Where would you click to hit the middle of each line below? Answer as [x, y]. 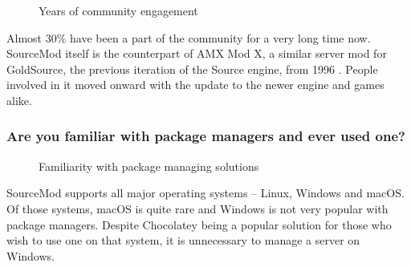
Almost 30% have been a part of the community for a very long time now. [189, 37]
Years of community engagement [118, 10]
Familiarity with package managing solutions [149, 166]
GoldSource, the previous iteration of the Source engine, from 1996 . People [192, 69]
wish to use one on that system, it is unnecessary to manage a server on [183, 240]
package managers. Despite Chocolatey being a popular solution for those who [199, 224]
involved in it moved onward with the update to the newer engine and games [195, 85]
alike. [19, 100]
